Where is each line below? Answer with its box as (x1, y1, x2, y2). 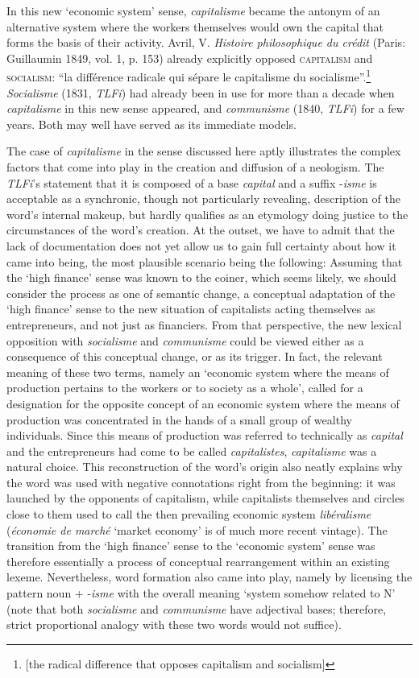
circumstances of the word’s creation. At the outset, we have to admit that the (6, 221, 395, 238)
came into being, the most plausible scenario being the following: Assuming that (6, 253, 403, 270)
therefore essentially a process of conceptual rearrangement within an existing (6, 552, 390, 569)
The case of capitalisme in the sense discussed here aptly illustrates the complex (6, 143, 401, 159)
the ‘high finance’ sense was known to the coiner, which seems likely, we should (6, 269, 396, 286)
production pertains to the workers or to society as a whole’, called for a (6, 379, 363, 396)
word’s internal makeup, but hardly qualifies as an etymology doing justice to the (6, 205, 409, 222)
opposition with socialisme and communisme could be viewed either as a (6, 332, 364, 349)
